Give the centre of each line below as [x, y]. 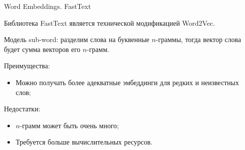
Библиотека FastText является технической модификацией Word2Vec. [110, 23]
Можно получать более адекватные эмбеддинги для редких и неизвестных [127, 82]
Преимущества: [27, 66]
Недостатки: [22, 109]
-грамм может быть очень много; [69, 125]
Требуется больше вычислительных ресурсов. [84, 142]
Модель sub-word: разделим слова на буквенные [77, 39]
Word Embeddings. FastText [48, 6]
